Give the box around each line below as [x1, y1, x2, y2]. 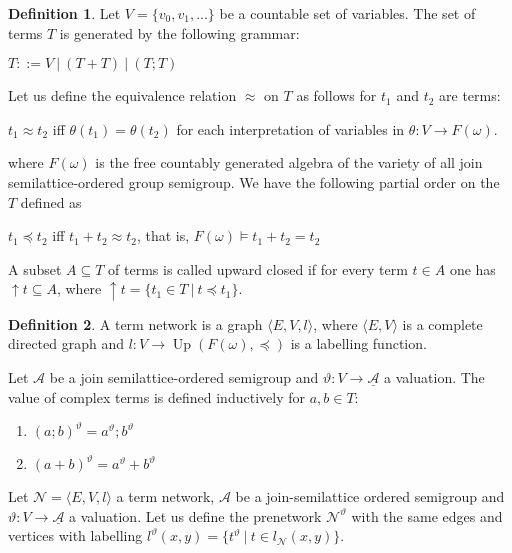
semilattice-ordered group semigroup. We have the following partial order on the [8, 171, 500, 192]
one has [449, 258, 496, 279]
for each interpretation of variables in [176, 118, 405, 139]
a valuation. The [384, 367, 485, 388]
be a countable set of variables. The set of [219, 3, 476, 23]
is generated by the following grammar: [59, 22, 300, 43]
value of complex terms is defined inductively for [8, 386, 305, 407]
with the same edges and [351, 505, 503, 526]
